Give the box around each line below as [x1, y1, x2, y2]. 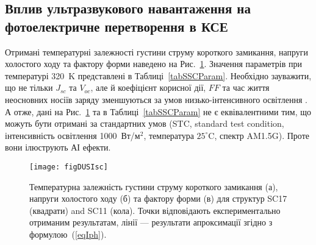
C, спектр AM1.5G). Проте [208, 129, 309, 141]
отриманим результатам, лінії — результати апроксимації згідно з [29, 216, 273, 229]
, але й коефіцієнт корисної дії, [90, 81, 206, 94]
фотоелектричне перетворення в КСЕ [5, 16, 228, 35]
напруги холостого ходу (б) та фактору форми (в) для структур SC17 [29, 192, 287, 205]
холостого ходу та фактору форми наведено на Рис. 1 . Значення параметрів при [5, 57, 303, 70]
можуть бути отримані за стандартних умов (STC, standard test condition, [5, 117, 284, 130]
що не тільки [5, 81, 53, 94]
